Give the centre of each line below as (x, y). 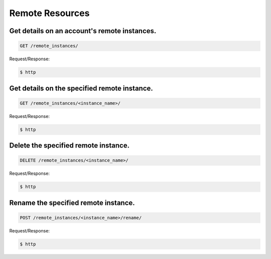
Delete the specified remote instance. (70, 146)
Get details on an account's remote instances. (83, 31)
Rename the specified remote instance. (72, 203)
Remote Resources (49, 13)
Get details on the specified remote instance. (81, 88)
